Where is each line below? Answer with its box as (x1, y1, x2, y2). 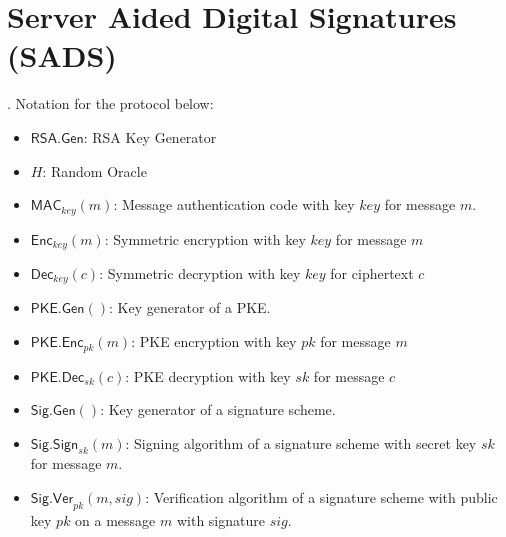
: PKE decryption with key (125, 365, 291, 386)
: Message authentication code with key (113, 194, 355, 215)
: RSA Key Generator (83, 126, 217, 147)
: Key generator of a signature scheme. (100, 399, 336, 420)
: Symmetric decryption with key (99, 263, 301, 283)
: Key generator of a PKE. (109, 297, 271, 318)
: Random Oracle (42, 160, 147, 181)
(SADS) (7, 35, 117, 76)
